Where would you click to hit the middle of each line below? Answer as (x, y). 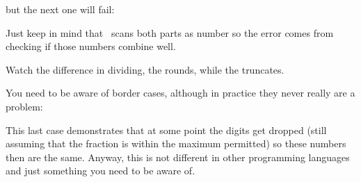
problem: (24, 106)
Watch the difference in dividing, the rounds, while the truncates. (145, 69)
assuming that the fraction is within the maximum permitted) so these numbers (176, 143)
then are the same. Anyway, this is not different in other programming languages (178, 157)
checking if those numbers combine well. (91, 46)
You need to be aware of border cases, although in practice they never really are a (180, 93)
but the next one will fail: (60, 9)
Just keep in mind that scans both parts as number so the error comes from (170, 32)
